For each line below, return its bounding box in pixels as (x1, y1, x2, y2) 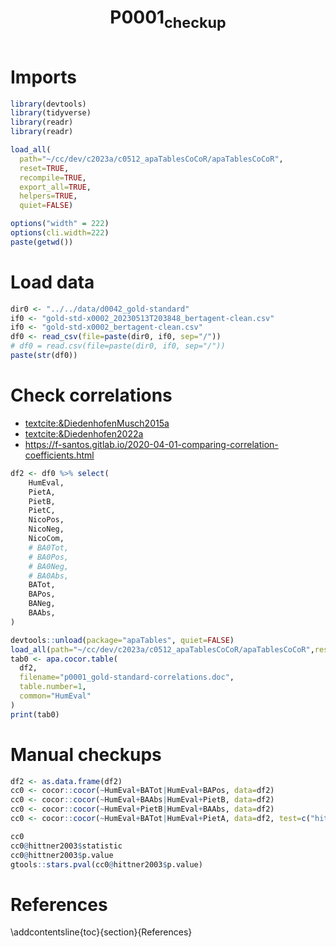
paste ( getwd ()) (10, 237, 74, 247)
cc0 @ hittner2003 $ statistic (10, 841, 123, 851)
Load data (10, 271, 95, 293)
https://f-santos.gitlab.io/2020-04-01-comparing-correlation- (24, 438, 279, 450)
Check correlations (10, 384, 173, 407)
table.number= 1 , (19, 682, 87, 692)
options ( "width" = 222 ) (10, 219, 110, 229)
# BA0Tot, (28, 542, 70, 553)
